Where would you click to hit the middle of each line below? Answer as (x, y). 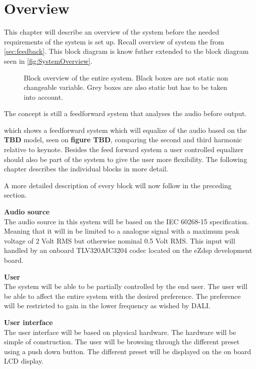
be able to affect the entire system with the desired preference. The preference (122, 296)
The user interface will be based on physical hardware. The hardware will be (120, 332)
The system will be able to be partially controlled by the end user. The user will (126, 286)
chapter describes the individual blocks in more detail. (86, 169)
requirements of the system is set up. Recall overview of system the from (114, 41)
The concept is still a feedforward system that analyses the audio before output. (126, 113)
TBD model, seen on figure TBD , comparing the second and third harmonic (123, 140)
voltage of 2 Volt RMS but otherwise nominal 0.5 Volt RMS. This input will (120, 240)
